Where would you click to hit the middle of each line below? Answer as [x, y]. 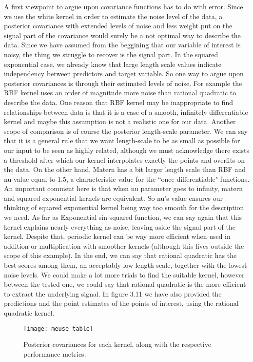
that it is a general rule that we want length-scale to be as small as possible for [122, 140]
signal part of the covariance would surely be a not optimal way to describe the [122, 35]
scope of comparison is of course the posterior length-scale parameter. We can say [126, 131]
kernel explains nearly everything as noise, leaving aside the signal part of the [120, 226]
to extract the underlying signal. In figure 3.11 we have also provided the [113, 293]
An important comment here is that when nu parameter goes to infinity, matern [123, 188]
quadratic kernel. [29, 313]
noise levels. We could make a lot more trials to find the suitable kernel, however [124, 274]
